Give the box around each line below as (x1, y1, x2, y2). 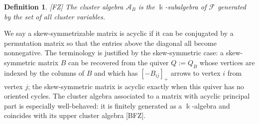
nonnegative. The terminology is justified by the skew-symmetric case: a (4, 47, 224, 58)
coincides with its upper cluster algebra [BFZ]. (4, 110, 146, 121)
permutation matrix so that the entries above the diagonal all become (4, 37, 217, 48)
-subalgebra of (165, 1, 207, 11)
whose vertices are (199, 57, 255, 67)
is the (138, 1, 155, 11)
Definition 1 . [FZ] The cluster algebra (4, 1, 124, 11)
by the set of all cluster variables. (4, 11, 105, 21)
